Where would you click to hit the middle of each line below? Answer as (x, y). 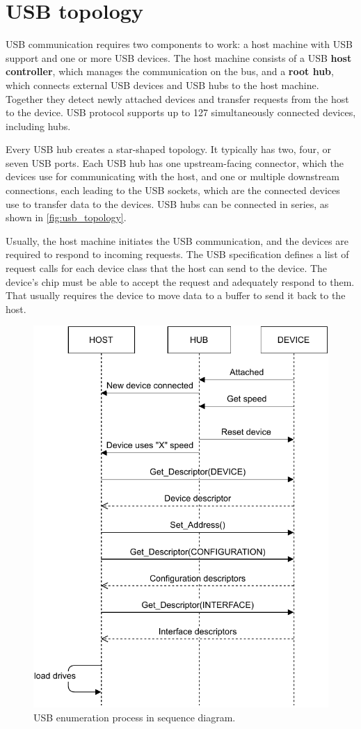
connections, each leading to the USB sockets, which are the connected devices (173, 190)
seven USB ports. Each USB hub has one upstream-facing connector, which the (175, 162)
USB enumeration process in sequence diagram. (135, 717)
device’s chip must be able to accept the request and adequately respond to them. (180, 281)
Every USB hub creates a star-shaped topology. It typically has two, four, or (168, 149)
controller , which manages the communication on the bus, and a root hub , (170, 71)
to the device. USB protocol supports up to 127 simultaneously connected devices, (181, 112)
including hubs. (38, 126)
